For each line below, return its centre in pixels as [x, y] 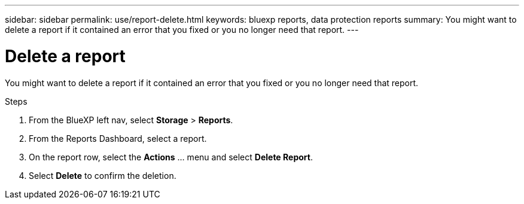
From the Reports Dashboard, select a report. [118, 138]
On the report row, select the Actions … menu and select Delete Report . [171, 157]
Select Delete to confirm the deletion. [103, 175]
